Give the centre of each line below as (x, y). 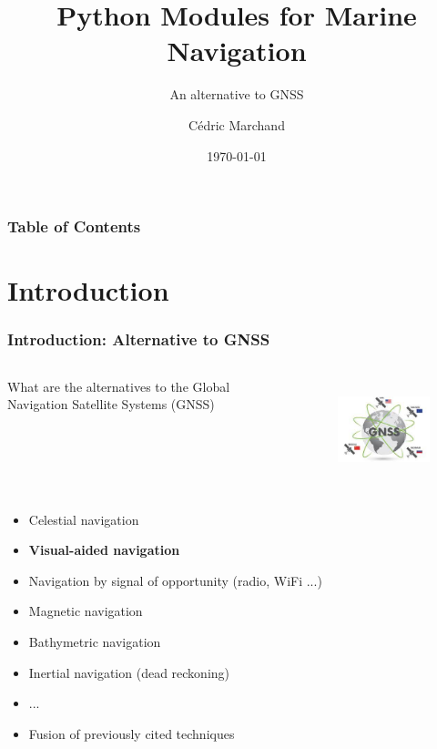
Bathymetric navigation (95, 641)
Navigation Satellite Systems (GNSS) (111, 404)
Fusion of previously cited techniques (132, 733)
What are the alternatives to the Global (119, 386)
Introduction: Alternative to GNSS (139, 339)
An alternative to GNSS (237, 94)
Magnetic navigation (86, 611)
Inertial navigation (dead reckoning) (129, 672)
